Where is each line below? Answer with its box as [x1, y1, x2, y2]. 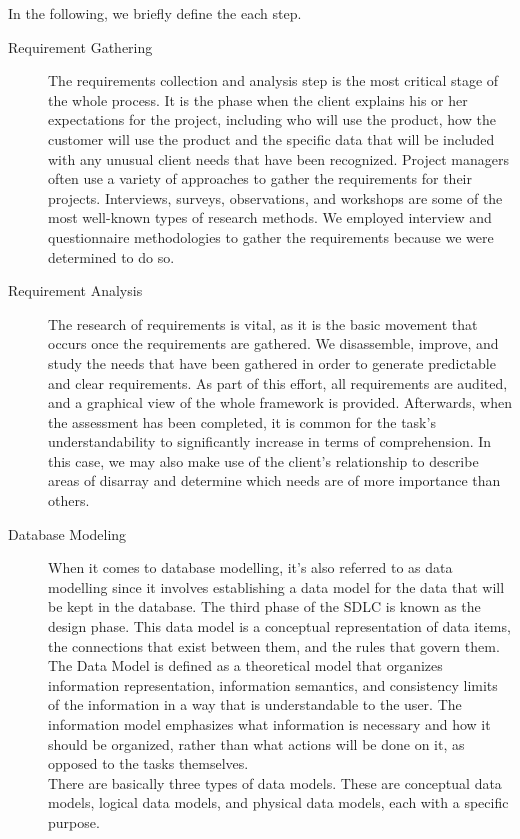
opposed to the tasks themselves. [48, 753, 249, 774]
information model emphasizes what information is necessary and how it [48, 714, 491, 734]
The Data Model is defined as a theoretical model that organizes [48, 655, 443, 676]
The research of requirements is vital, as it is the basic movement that [48, 313, 478, 334]
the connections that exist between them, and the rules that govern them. [48, 635, 500, 656]
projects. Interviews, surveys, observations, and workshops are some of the [48, 187, 503, 208]
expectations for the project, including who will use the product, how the [48, 109, 496, 130]
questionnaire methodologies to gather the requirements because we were [48, 226, 494, 247]
